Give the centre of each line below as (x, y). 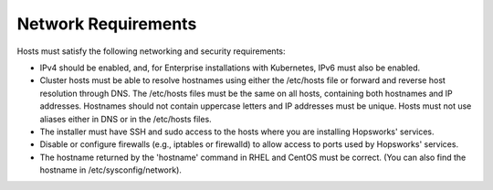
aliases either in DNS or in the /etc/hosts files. (126, 119)
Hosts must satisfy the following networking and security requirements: (152, 51)
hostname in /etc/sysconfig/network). (111, 170)
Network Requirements (107, 24)
